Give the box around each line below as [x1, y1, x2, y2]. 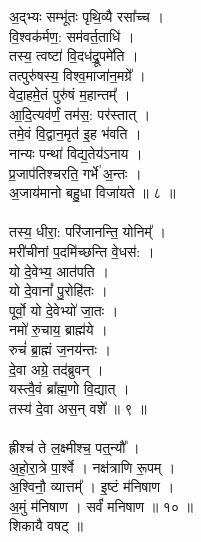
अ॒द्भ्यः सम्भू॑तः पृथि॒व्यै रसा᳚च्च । [9, 5, 164, 26]
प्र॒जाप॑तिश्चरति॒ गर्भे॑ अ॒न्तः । [9, 162, 142, 183]
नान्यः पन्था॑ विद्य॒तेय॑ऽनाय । [9, 143, 143, 164]
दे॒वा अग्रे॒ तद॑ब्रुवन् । [9, 358, 104, 379]
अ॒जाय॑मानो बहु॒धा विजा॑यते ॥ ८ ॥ [9, 182, 176, 203]
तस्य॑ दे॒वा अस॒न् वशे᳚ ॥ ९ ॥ [9, 397, 147, 418]
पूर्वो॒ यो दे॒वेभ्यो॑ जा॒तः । [9, 299, 119, 320]
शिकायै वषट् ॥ [9, 515, 83, 536]
